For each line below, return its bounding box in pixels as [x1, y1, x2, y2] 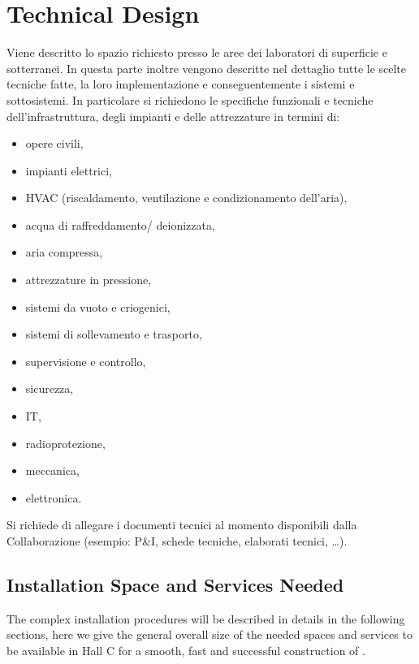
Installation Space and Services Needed [6, 571, 344, 597]
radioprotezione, [25, 434, 106, 451]
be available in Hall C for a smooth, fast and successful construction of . [6, 641, 365, 658]
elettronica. [25, 489, 82, 506]
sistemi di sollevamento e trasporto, [25, 326, 202, 343]
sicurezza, [25, 380, 74, 397]
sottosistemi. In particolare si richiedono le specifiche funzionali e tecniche [6, 91, 374, 108]
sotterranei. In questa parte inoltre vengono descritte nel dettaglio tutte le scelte [6, 59, 407, 76]
